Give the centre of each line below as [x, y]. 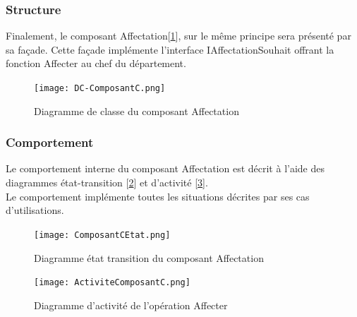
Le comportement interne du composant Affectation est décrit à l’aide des [165, 168]
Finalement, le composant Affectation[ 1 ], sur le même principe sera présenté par [178, 36]
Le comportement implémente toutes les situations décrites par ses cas [158, 196]
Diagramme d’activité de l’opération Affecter [131, 305]
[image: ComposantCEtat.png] [102, 235]
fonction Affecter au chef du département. [96, 63]
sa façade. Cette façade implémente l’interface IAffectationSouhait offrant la [170, 49]
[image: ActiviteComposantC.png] [112, 283]
